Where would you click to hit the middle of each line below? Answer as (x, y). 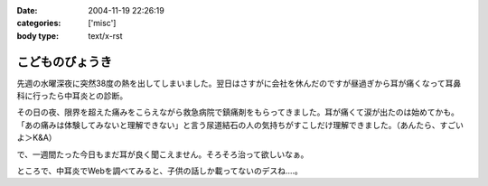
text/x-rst (105, 35)
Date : (27, 10)
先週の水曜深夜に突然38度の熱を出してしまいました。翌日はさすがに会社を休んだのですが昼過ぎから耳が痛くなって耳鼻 (239, 83)
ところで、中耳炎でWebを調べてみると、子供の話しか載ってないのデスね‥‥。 (160, 171)
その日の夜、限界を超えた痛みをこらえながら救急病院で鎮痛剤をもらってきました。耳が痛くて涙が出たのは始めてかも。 (238, 112)
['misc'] (102, 23)
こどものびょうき (64, 62)
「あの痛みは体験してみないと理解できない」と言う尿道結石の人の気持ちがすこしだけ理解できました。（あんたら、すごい (240, 125)
